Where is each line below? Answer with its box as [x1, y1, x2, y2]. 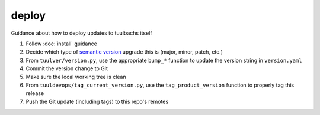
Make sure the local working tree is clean [25, 73, 127, 80]
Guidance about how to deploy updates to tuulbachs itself [11, 29, 152, 37]
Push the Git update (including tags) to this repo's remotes [25, 98, 169, 105]
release [25, 90, 44, 97]
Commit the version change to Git [25, 65, 108, 72]
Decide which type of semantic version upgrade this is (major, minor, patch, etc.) [25, 48, 223, 55]
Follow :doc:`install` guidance [25, 40, 97, 47]
